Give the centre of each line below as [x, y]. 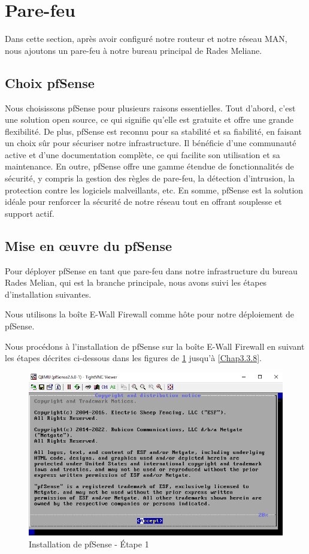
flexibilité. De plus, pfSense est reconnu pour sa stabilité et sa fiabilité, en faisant [153, 131]
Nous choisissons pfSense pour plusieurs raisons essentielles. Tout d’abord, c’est [150, 108]
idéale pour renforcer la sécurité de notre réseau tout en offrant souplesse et [143, 202]
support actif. [30, 213]
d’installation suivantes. [48, 294]
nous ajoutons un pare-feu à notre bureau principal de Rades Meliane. [134, 50]
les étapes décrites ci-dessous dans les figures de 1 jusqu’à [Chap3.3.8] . [134, 358]
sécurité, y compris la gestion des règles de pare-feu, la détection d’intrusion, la [150, 178]
